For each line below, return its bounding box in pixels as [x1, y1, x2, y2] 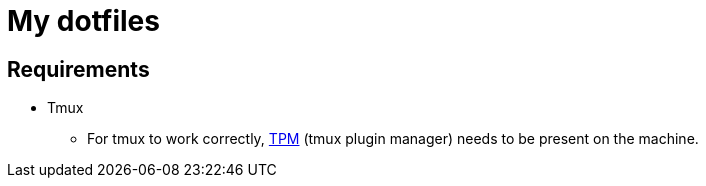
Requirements [7, 56, 150, 82]
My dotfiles [7, 4, 160, 38]
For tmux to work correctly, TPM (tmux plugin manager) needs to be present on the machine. [87, 130, 699, 148]
